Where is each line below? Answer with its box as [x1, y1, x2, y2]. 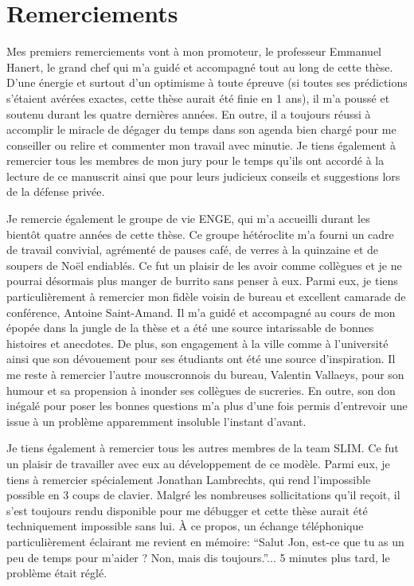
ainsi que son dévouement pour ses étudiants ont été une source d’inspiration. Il [6, 350, 396, 367]
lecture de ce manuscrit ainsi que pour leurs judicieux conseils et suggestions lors [6, 167, 400, 184]
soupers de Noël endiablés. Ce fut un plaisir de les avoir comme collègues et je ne [6, 256, 402, 273]
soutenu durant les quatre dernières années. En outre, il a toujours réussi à [6, 105, 371, 122]
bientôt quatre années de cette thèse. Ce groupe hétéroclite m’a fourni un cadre [6, 225, 394, 242]
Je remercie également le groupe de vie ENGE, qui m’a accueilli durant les [6, 210, 370, 227]
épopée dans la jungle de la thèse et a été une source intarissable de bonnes [6, 319, 374, 336]
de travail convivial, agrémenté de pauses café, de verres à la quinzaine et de [6, 241, 378, 258]
